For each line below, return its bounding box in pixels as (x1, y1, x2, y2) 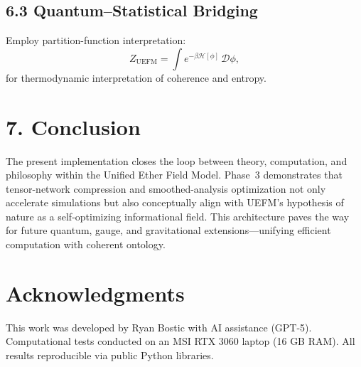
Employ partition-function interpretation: (6, 33, 186, 48)
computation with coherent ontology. (6, 237, 166, 252)
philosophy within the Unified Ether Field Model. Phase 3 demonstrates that (6, 167, 343, 182)
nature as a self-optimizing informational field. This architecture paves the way (6, 208, 350, 223)
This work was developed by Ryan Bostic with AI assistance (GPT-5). (6, 319, 312, 334)
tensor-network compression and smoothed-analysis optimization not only (6, 181, 326, 196)
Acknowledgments (6, 278, 185, 307)
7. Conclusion (6, 112, 141, 141)
